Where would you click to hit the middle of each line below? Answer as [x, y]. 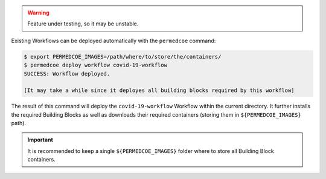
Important [40, 140]
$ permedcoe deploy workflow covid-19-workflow [95, 65]
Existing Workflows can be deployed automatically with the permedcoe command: [113, 41]
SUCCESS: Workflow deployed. [67, 73]
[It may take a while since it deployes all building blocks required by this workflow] [159, 90]
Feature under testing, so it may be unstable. [83, 24]
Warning [38, 13]
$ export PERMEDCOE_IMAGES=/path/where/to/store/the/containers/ [123, 57]
